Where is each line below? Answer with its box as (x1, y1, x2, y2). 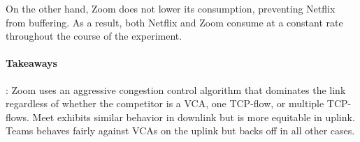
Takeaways (6, 56, 57, 70)
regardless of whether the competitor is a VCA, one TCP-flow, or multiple (6, 96, 324, 111)
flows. (6, 109, 29, 124)
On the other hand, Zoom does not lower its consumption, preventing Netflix (6, 1, 336, 15)
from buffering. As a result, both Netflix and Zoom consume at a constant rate (6, 15, 343, 29)
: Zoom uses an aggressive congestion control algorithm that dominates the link (6, 82, 346, 97)
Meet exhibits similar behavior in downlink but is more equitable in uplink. (32, 109, 355, 124)
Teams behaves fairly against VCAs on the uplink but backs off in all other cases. (6, 123, 355, 138)
